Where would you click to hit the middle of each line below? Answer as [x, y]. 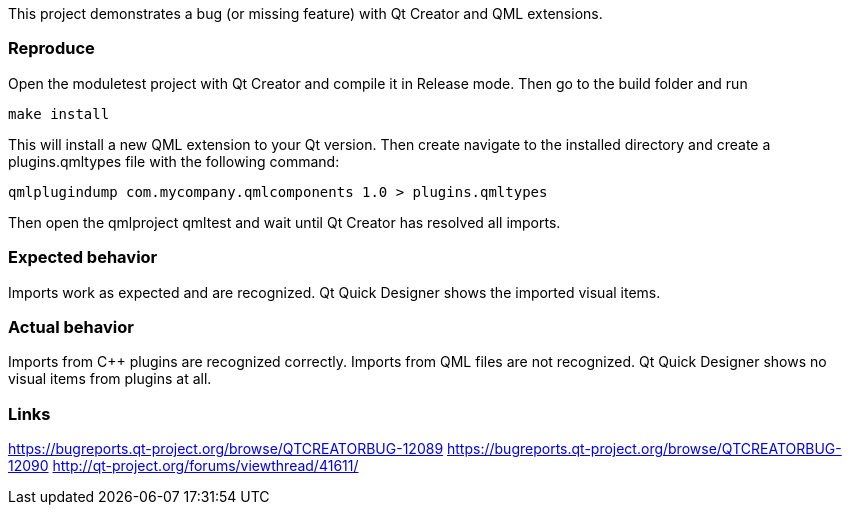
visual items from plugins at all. [110, 379]
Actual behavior [71, 326]
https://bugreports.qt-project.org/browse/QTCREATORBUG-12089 [226, 448]
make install [59, 113]
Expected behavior [83, 257]
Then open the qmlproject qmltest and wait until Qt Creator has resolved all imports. [284, 222]
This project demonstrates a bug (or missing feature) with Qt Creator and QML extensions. [305, 13]
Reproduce [51, 48]
